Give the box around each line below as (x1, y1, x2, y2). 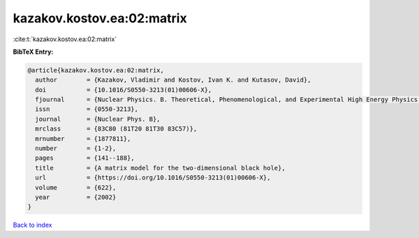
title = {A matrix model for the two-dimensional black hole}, (35, 164, 286, 172)
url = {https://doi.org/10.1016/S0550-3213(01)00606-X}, (35, 174, 271, 181)
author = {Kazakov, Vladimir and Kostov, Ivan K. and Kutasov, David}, (35, 76, 311, 84)
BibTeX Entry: (13, 47, 54, 56)
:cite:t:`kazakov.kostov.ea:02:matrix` (13, 35, 117, 43)
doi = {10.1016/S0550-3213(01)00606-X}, (35, 86, 212, 94)
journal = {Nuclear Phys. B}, (35, 115, 161, 123)
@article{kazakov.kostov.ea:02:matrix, (27, 66, 164, 74)
